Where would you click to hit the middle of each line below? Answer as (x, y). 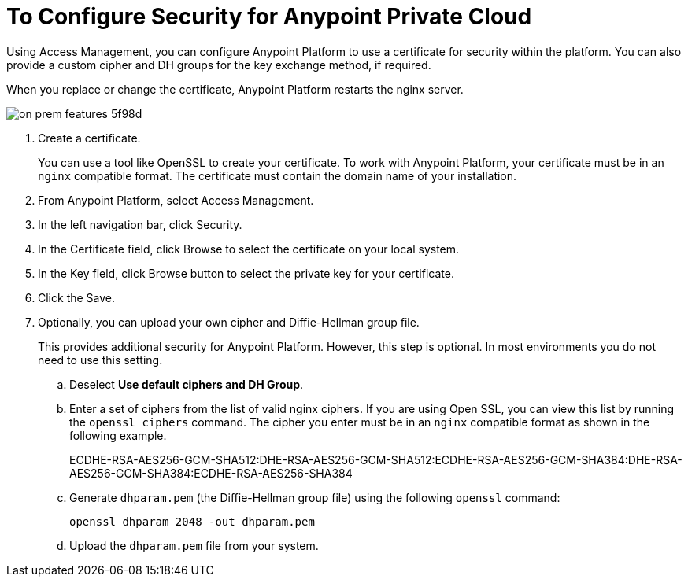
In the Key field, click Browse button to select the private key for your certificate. (246, 273)
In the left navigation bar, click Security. (140, 224)
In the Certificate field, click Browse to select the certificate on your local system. (249, 249)
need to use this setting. (100, 360)
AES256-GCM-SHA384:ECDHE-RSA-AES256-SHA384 (211, 473)
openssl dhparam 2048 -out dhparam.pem (192, 521)
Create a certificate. (89, 138)
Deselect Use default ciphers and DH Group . (187, 384)
